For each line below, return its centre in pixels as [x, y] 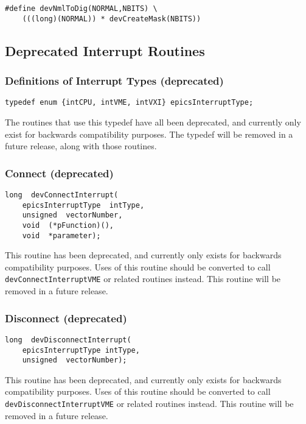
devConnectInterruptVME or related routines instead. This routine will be [143, 279]
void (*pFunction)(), [68, 225]
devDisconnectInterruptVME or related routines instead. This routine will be [149, 404]
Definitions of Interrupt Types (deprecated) [114, 81]
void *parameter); [61, 235]
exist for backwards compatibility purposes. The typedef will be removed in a [149, 134]
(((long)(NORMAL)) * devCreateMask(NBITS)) [112, 19]
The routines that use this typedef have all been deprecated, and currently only [153, 122]
